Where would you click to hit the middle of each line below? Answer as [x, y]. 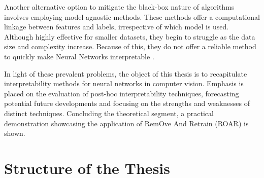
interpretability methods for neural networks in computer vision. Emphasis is [124, 83]
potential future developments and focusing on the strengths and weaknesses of [127, 103]
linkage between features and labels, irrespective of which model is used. [117, 27]
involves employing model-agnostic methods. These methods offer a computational [132, 16]
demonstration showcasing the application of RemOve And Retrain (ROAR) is [126, 123]
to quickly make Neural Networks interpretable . [79, 56]
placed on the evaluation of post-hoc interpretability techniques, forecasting [122, 93]
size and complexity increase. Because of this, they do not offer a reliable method [130, 46]
